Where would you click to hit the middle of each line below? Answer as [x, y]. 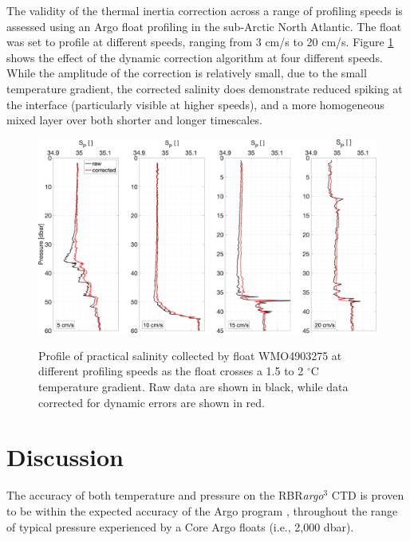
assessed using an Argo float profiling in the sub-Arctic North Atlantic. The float [204, 26]
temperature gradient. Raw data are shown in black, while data [193, 386]
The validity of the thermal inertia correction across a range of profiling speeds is [205, 10]
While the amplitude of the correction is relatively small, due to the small [187, 73]
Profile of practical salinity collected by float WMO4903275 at [190, 355]
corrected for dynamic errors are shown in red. [152, 402]
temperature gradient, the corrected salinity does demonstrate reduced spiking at [205, 88]
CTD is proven [368, 495]
